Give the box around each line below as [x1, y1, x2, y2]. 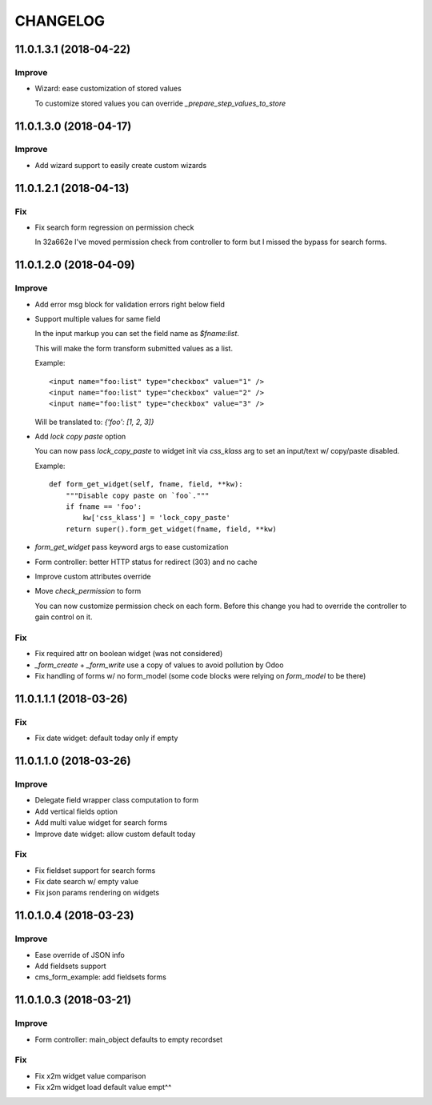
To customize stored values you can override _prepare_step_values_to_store [34, 98, 286, 108]
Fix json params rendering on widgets [34, 888, 160, 898]
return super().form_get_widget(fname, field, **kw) [65, 524, 278, 534]
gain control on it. [34, 612, 93, 622]
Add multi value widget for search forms [34, 818, 168, 827]
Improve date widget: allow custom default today [34, 829, 196, 839]
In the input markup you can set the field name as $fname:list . [34, 329, 240, 338]
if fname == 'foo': [65, 502, 142, 511]
